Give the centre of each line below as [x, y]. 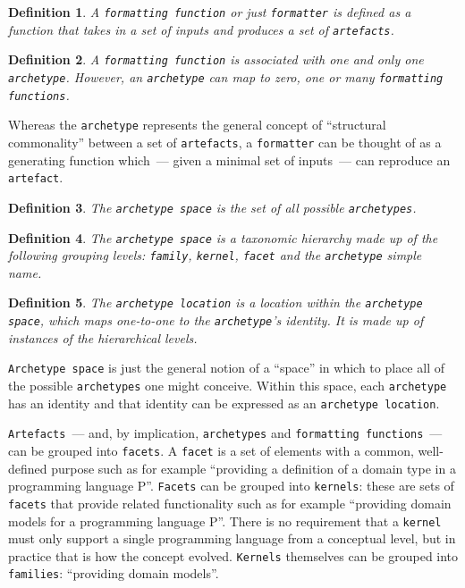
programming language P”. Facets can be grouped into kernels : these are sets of [231, 486]
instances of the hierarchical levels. [103, 337]
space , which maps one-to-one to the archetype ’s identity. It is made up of [216, 320]
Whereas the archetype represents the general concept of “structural [197, 125]
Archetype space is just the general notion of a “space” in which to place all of [226, 368]
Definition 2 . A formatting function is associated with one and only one [216, 59]
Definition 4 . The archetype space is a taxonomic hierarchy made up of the [223, 237]
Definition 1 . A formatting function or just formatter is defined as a [210, 12]
